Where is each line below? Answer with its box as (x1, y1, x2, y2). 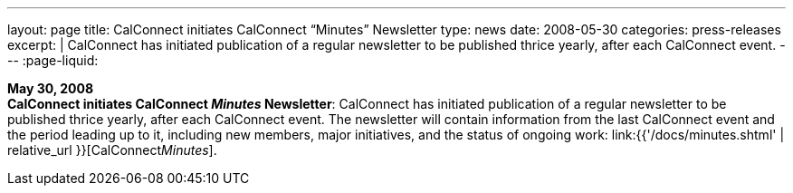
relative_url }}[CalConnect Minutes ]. (7, 142, 217, 158)
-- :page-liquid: (7, 53, 99, 68)
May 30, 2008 (7, 81, 94, 96)
